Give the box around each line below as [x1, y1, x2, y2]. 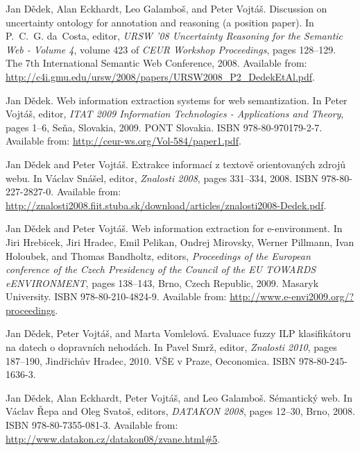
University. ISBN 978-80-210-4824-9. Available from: [6, 289, 227, 304]
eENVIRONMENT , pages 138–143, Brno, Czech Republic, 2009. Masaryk [6, 275, 319, 290]
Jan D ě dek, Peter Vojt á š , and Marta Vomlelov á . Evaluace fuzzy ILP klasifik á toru [6, 326, 351, 341]
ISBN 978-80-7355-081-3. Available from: [6, 418, 178, 432]
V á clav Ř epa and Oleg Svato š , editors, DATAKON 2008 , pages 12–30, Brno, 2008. [6, 404, 355, 418]
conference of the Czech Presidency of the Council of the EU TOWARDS [6, 262, 316, 277]
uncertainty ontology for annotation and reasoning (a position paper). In [6, 15, 314, 29]
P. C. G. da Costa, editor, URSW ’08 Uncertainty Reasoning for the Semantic [6, 28, 343, 43]
